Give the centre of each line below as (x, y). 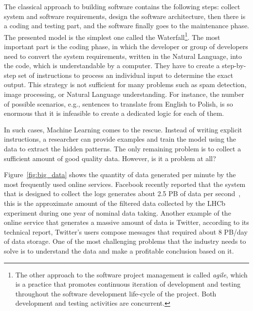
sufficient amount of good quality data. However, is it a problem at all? (110, 158)
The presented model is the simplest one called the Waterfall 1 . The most (112, 36)
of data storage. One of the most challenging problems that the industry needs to (125, 241)
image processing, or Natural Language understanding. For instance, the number (124, 94)
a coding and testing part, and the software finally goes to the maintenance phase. (126, 26)
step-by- (234, 65)
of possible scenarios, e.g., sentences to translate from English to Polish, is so (118, 103)
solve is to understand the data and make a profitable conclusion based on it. (119, 250)
